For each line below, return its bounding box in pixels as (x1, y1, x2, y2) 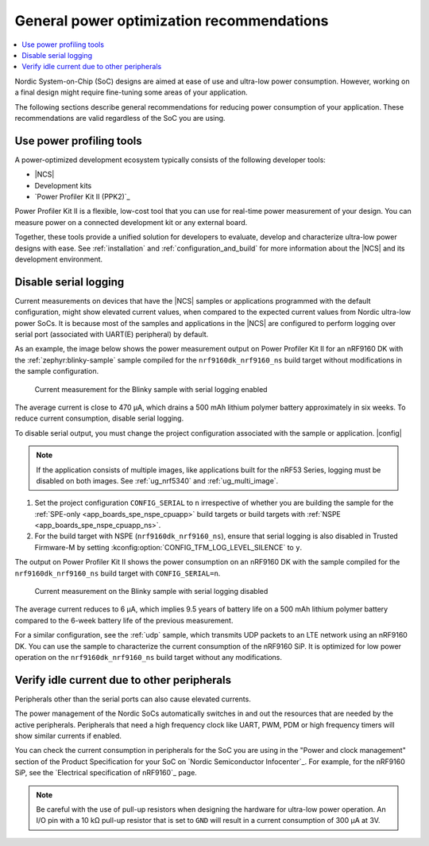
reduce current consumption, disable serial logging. (14, 413, 184, 423)
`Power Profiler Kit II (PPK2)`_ (34, 192, 130, 201)
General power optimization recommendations (14, 12, 329, 29)
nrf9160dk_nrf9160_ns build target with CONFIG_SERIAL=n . (14, 569, 221, 578)
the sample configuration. (14, 367, 99, 376)
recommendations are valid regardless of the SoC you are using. (14, 113, 226, 122)
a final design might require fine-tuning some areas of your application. (14, 87, 248, 97)
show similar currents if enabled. (14, 732, 122, 741)
